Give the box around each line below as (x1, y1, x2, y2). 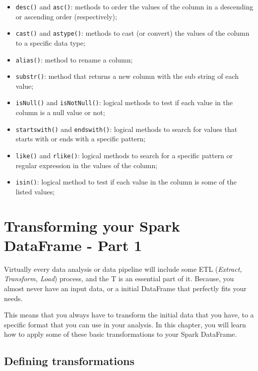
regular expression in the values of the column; (15, 160, 158, 170)
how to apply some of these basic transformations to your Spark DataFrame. (4, 329, 237, 339)
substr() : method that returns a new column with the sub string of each (15, 71, 239, 81)
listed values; (15, 186, 55, 196)
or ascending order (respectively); (15, 11, 117, 21)
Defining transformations (4, 353, 135, 369)
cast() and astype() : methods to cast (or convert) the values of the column (15, 28, 250, 38)
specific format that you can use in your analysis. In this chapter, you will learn (4, 319, 246, 329)
